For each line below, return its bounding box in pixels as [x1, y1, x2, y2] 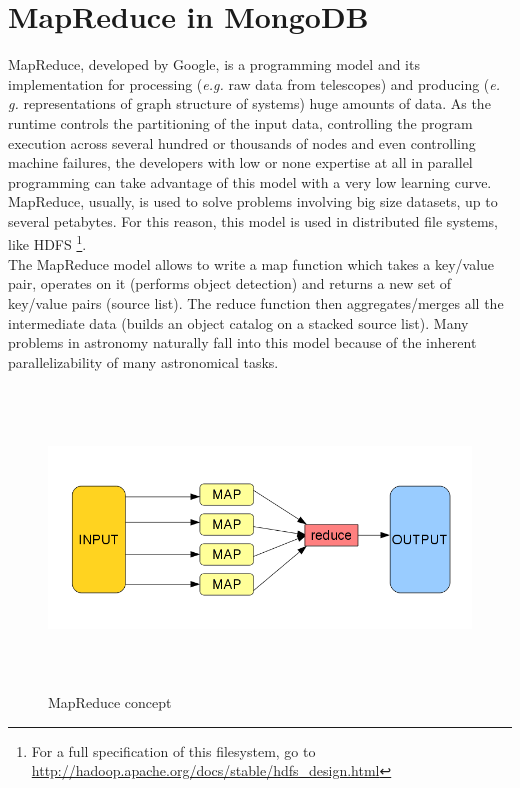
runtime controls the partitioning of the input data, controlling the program [8, 112, 473, 133]
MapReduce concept [48, 692, 172, 713]
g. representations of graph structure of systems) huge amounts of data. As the [8, 93, 491, 114]
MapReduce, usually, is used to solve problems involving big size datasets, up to [8, 191, 498, 212]
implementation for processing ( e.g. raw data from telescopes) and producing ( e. [8, 73, 501, 94]
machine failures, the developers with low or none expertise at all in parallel [8, 152, 473, 173]
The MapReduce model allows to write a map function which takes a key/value [8, 253, 495, 274]
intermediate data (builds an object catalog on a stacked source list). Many [8, 312, 469, 333]
